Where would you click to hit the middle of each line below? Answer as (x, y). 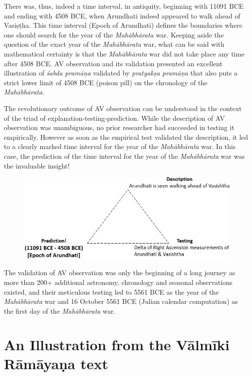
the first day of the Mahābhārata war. (60, 310)
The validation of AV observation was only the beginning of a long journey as (120, 273)
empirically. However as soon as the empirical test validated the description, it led (126, 137)
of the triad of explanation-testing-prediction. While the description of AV (115, 118)
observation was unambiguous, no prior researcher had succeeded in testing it (119, 127)
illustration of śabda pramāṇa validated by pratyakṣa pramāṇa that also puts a (121, 73)
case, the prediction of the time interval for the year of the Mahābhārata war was (124, 156)
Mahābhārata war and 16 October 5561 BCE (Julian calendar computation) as (121, 301)
